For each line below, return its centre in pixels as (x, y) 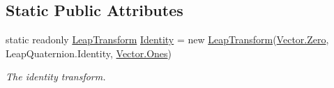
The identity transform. (56, 76)
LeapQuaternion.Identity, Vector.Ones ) (89, 53)
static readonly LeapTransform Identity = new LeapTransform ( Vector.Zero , (167, 39)
